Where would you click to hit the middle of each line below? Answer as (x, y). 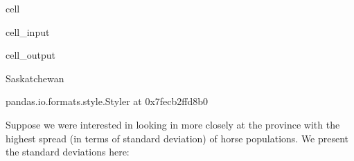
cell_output (30, 55)
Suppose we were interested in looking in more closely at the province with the (173, 124)
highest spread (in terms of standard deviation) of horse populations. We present (177, 138)
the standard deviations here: (68, 152)
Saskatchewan (35, 78)
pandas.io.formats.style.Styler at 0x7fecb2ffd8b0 (107, 101)
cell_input (28, 31)
